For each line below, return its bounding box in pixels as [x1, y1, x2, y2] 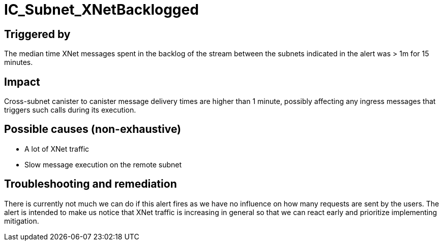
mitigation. [4, 216, 39, 225]
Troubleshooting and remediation [4, 178, 177, 191]
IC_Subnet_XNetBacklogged [4, 1, 199, 18]
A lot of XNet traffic [24, 144, 90, 153]
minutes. [4, 58, 33, 67]
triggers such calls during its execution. [4, 106, 136, 115]
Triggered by [4, 27, 71, 41]
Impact [4, 75, 40, 88]
